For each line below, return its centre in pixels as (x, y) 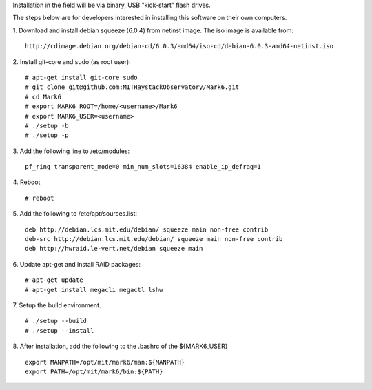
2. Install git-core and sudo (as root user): (72, 61)
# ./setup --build (56, 321)
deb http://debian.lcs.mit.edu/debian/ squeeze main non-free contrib (147, 229)
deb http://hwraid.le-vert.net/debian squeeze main (114, 249)
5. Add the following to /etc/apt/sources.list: (75, 214)
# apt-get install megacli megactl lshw (94, 290)
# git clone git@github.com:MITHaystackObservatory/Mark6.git (132, 87)
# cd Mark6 (43, 97)
